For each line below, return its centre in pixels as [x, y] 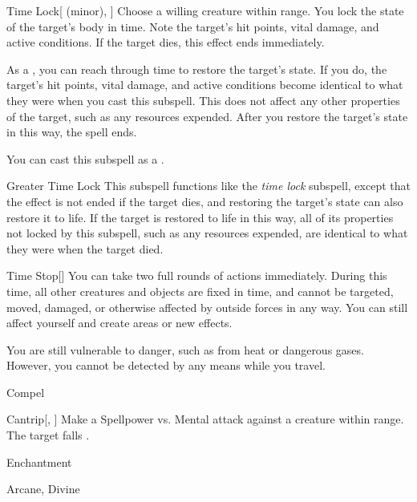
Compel [26, 392]
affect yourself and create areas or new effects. [119, 323]
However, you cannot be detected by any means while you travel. [166, 365]
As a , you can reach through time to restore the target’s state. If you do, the [197, 69]
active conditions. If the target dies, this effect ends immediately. [166, 42]
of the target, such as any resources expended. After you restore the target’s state [207, 116]
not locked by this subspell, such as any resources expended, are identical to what [207, 233]
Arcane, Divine [43, 489]
